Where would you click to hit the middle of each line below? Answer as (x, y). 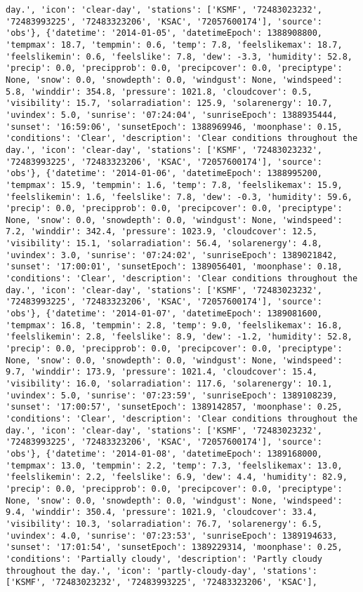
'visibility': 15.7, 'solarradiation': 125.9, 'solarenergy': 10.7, (169, 103)
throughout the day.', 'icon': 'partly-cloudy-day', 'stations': (161, 571)
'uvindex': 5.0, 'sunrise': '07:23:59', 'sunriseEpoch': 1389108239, (172, 395)
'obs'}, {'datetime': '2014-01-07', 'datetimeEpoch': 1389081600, (164, 314)
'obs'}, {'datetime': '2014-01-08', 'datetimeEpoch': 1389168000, (164, 453)
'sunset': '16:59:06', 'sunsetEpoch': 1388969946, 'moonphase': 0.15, (174, 127)
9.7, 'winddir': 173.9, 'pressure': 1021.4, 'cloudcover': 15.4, (161, 372)
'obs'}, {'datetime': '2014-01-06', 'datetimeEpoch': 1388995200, (164, 174)
